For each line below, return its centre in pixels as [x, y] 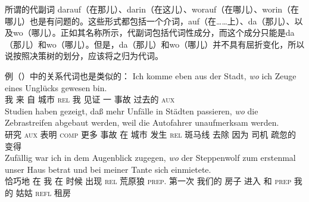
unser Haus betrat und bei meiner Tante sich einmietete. [108, 169]
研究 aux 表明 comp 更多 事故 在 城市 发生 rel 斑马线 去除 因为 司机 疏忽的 [150, 134]
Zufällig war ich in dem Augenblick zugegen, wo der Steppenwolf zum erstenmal [150, 158]
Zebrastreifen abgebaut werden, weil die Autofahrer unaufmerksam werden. [142, 122]
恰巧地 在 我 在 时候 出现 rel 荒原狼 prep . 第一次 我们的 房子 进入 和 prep [148, 181]
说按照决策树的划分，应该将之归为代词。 [84, 56]
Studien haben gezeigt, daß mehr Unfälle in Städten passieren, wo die [132, 111]
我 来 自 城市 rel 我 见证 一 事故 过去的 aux [90, 99]
